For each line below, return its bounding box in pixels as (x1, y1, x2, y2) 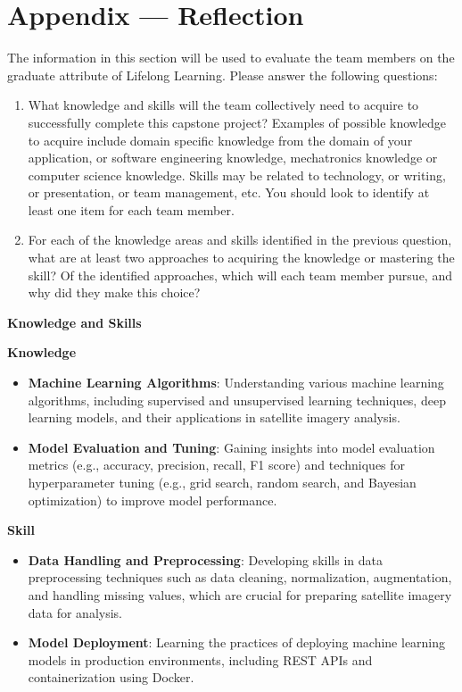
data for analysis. (28, 603, 123, 621)
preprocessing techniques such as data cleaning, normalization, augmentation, (28, 568, 452, 587)
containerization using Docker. (28, 668, 194, 687)
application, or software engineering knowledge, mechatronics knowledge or (28, 148, 438, 167)
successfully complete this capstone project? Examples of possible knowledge (28, 113, 447, 131)
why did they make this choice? (28, 283, 201, 302)
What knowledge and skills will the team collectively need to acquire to (28, 96, 419, 114)
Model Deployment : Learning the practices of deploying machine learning (28, 633, 446, 652)
